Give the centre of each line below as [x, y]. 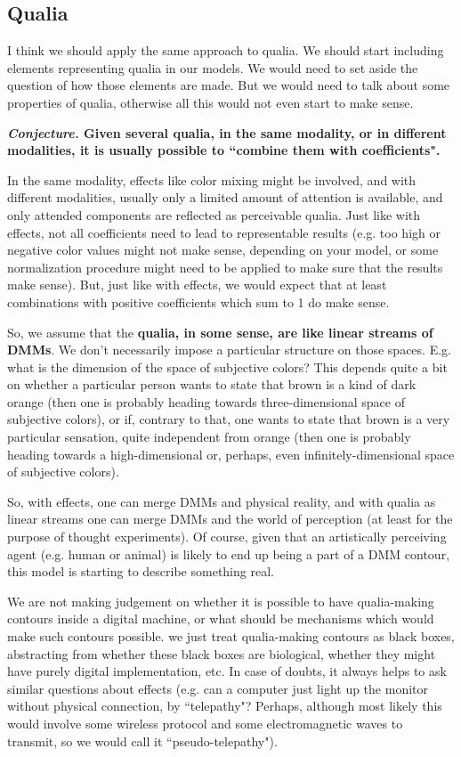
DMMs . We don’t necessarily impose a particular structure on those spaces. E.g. [229, 350]
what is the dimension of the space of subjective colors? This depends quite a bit [227, 366]
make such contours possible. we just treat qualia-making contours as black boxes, [231, 636]
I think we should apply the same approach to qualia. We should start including [226, 50]
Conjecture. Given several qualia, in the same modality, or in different [227, 132]
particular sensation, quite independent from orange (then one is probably [209, 437]
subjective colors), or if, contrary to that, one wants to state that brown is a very [229, 419]
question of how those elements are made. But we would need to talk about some [229, 85]
